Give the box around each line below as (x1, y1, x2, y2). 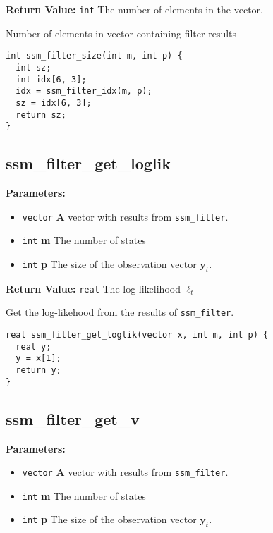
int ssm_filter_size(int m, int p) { (6, 51, 183, 61)
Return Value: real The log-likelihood (6, 281, 181, 295)
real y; (16, 341, 51, 352)
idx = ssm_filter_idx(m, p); (16, 86, 152, 97)
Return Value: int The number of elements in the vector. (6, 2, 263, 16)
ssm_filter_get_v (6, 408, 140, 429)
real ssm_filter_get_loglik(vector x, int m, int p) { (6, 330, 269, 341)
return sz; (16, 109, 66, 120)
